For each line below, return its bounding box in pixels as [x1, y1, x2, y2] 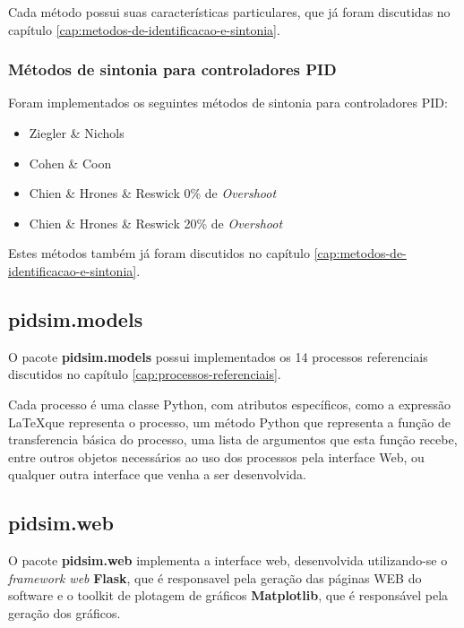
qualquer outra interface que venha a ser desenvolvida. [8, 465, 306, 484]
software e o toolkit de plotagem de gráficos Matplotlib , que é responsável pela [8, 586, 449, 605]
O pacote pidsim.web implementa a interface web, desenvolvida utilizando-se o [8, 551, 448, 570]
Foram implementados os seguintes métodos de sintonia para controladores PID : [8, 93, 448, 112]
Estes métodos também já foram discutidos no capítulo [8, 244, 310, 262]
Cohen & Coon [29, 153, 112, 172]
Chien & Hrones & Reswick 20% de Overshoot [29, 213, 283, 232]
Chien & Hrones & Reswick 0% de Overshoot [29, 184, 277, 202]
